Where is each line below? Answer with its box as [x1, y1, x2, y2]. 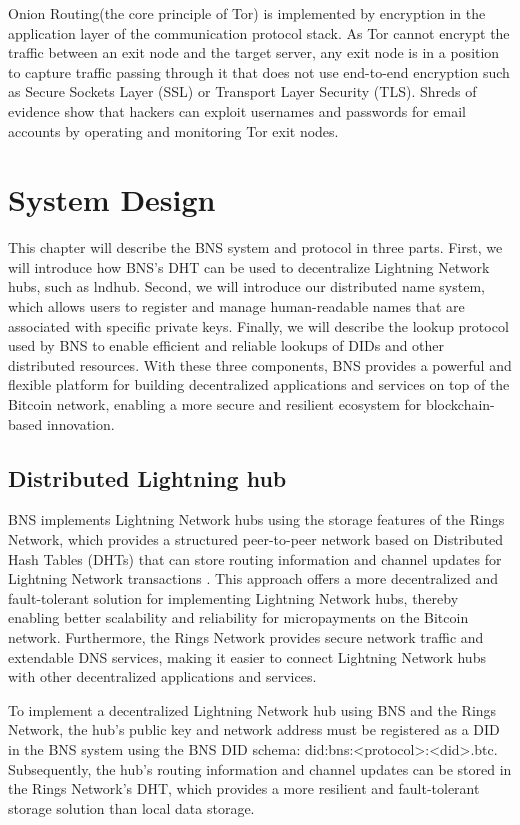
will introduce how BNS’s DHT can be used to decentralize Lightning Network [8, 256, 490, 277]
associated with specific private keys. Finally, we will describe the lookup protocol [8, 315, 509, 336]
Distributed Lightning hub [8, 462, 287, 493]
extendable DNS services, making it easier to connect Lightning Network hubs [8, 646, 486, 667]
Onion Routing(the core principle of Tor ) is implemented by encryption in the [8, 3, 486, 23]
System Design [8, 179, 216, 220]
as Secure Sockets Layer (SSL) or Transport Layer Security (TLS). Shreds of [8, 81, 477, 102]
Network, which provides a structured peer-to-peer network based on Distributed [8, 529, 504, 550]
